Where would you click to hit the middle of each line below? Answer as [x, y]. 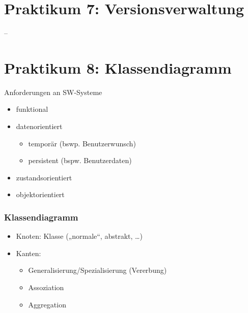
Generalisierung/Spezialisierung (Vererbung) [98, 270]
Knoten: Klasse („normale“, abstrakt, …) [79, 236]
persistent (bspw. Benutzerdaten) [80, 160]
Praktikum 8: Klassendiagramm [118, 67]
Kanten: [29, 253]
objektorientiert [40, 194]
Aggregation [47, 304]
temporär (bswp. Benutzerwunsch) [82, 143]
